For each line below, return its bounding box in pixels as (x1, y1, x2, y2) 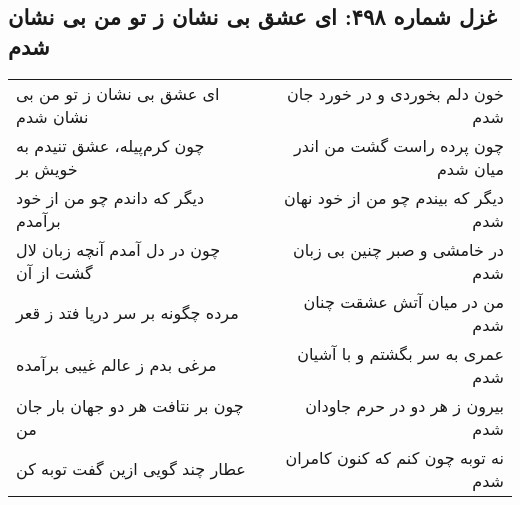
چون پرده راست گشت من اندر (294, 133, 504, 157)
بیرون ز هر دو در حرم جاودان (305, 393, 504, 417)
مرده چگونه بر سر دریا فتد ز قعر (16, 301, 239, 325)
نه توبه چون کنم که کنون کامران (285, 445, 504, 469)
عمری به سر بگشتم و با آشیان (297, 341, 504, 365)
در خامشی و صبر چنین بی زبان (292, 237, 504, 261)
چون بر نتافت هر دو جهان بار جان (16, 393, 244, 417)
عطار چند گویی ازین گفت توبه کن (16, 457, 246, 481)
